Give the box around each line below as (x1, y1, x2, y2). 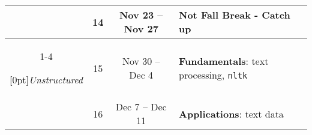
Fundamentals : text (179, 54, 269, 68)
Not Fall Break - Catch (179, 8, 290, 22)
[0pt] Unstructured (10, 73, 83, 86)
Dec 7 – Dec (115, 100, 167, 113)
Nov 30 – (122, 54, 160, 68)
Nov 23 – (119, 8, 163, 22)
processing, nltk (179, 68, 248, 82)
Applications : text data (179, 106, 284, 121)
